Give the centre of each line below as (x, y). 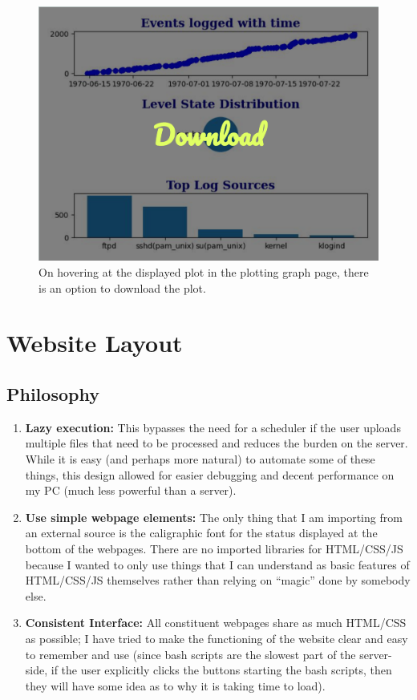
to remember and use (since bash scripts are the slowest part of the (190, 654)
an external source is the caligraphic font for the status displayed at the (201, 533)
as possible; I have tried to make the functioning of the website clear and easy (217, 638)
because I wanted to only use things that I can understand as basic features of (217, 564)
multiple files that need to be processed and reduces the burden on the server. (217, 443)
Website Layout (95, 343)
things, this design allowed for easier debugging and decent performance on (210, 474)
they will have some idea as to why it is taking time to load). (175, 685)
